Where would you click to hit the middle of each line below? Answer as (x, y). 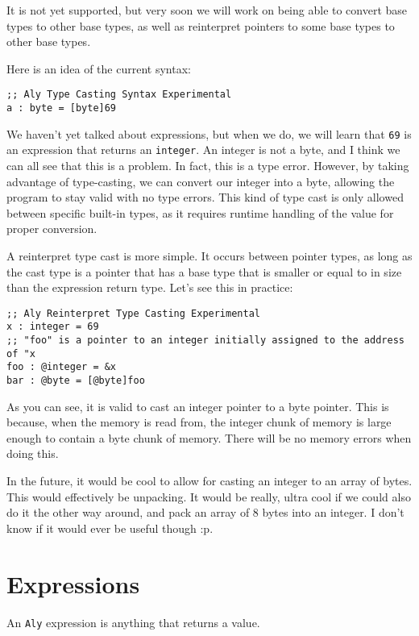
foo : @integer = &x (62, 367)
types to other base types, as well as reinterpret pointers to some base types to (201, 25)
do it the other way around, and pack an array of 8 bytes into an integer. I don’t (205, 512)
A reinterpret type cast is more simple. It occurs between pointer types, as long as (209, 255)
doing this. (33, 453)
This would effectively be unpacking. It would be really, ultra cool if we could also (209, 496)
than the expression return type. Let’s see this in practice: (150, 287)
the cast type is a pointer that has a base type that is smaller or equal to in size (204, 271)
